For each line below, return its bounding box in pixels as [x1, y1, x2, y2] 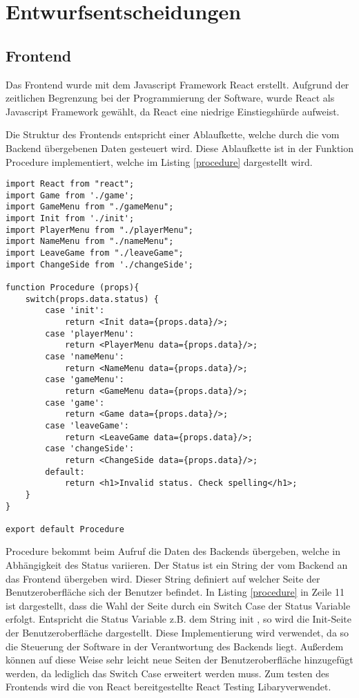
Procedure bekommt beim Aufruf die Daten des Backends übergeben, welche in [6, 544, 341, 558]
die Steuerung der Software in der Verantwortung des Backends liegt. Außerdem [6, 639, 344, 653]
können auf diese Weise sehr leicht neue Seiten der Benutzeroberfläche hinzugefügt [6, 652, 353, 667]
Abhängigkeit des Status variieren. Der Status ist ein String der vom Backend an [6, 558, 348, 572]
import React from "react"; [6, 179, 135, 189]
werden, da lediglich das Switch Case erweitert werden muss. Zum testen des [6, 666, 329, 680]
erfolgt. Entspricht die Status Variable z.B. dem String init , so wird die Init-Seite [6, 612, 351, 626]
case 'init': [45, 305, 105, 316]
